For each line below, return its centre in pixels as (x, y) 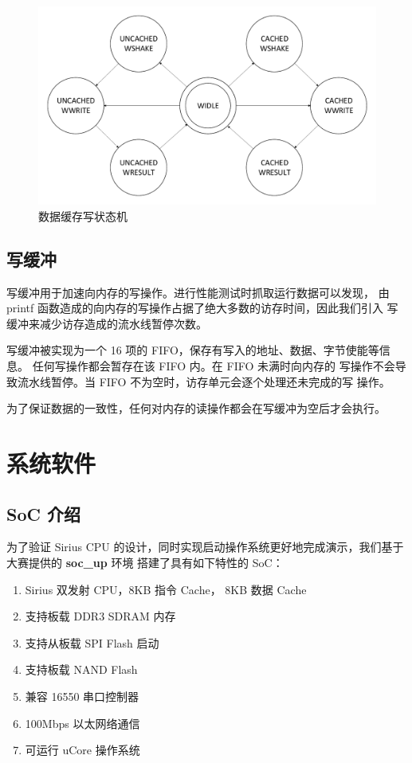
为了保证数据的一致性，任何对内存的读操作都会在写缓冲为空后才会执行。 (196, 408)
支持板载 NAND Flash (81, 669)
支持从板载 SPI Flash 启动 (92, 642)
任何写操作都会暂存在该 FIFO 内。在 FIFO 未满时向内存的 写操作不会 (214, 366)
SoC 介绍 (43, 513)
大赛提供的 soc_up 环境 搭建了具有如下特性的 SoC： (145, 562)
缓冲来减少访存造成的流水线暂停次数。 (107, 323)
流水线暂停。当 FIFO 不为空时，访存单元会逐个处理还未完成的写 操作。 (204, 381)
